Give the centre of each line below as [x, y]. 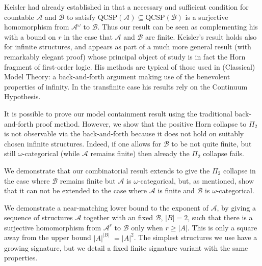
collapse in [239, 170]
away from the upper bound [48, 237]
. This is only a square [222, 227]
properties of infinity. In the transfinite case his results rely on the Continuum [126, 86]
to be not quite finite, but [212, 143]
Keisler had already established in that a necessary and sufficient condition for [126, 7]
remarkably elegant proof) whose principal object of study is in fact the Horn [125, 56]
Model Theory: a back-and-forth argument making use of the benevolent [117, 77]
